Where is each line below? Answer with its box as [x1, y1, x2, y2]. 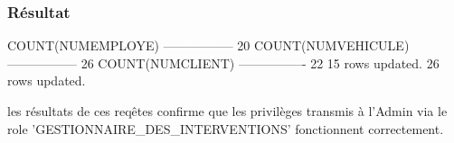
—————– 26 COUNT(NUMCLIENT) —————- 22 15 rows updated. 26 [7, 53, 440, 72]
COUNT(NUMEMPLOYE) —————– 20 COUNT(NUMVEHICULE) [7, 36, 410, 55]
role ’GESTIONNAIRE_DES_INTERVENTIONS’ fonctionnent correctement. [7, 119, 444, 138]
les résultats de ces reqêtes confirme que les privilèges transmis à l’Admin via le [7, 102, 448, 120]
